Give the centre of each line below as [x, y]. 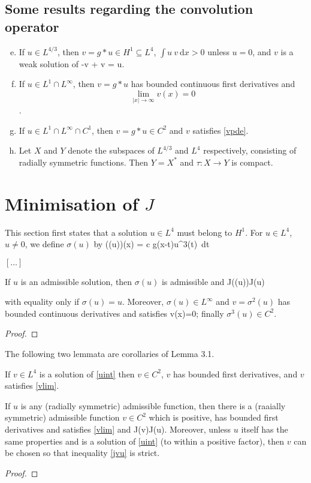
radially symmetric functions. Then [84, 162]
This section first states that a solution [76, 232]
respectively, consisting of [250, 150]
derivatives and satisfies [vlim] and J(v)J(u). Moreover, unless [118, 429]
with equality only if [42, 301]
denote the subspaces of [111, 150]
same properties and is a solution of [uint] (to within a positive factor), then [145, 441]
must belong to [205, 232]
